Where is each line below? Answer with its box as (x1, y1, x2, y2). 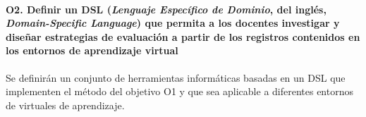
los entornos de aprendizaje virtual (6, 43, 178, 58)
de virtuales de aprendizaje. (6, 97, 125, 112)
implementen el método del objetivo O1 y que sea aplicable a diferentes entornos (6, 84, 353, 99)
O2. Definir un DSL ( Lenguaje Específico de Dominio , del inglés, (6, 1, 327, 16)
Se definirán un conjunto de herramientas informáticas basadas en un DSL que (6, 70, 346, 85)
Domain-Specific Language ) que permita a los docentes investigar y (6, 16, 340, 30)
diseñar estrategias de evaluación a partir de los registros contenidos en (6, 29, 360, 44)
